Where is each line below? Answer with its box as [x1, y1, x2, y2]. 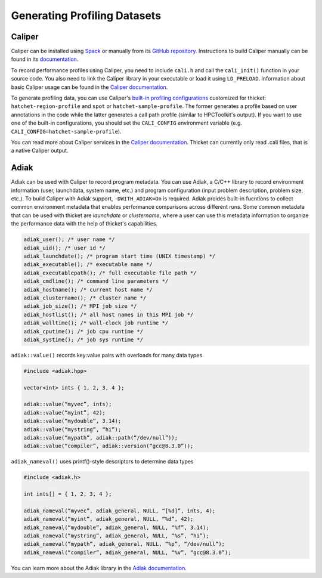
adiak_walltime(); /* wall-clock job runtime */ [23, 320, 169, 326]
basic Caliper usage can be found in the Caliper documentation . [11, 84, 168, 91]
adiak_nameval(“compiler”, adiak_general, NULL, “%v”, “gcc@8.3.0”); [23, 549, 231, 556]
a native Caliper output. [11, 147, 69, 154]
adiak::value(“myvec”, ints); [23, 401, 112, 408]
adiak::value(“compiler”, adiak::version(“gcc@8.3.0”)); [23, 443, 194, 450]
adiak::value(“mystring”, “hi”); [23, 426, 122, 432]
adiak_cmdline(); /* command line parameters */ [23, 278, 169, 285]
